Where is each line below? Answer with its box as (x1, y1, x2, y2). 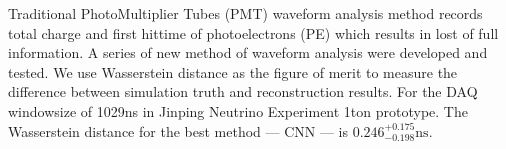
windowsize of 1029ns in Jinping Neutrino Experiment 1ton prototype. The (8, 100, 468, 121)
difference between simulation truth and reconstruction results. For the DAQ (8, 81, 478, 102)
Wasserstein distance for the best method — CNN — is (8, 120, 349, 141)
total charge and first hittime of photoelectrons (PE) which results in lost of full (8, 22, 499, 43)
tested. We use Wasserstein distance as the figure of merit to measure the (8, 61, 458, 82)
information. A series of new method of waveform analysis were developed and (8, 42, 488, 63)
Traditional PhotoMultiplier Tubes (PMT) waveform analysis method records (8, 3, 483, 23)
